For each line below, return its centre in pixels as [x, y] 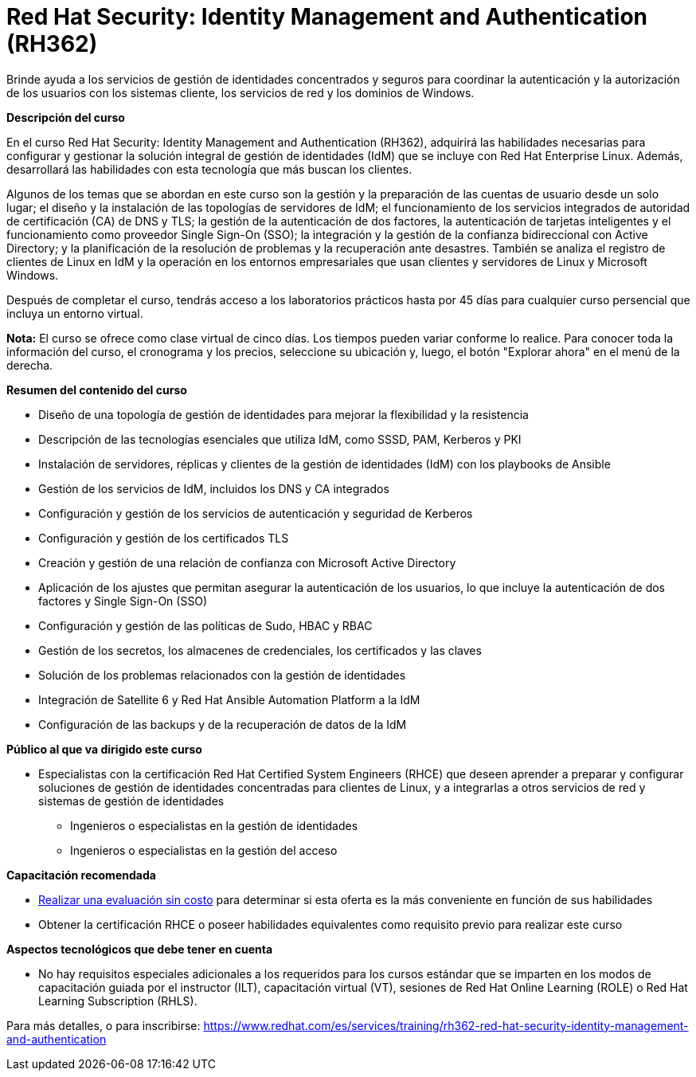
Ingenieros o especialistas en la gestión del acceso [204, 850]
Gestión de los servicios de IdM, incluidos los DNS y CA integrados [214, 488]
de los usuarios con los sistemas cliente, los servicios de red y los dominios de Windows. [240, 92]
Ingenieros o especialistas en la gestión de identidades [214, 825]
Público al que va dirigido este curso [104, 749]
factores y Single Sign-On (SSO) [123, 601]
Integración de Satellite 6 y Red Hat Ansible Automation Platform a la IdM [229, 699]
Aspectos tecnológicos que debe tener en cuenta [140, 949]
